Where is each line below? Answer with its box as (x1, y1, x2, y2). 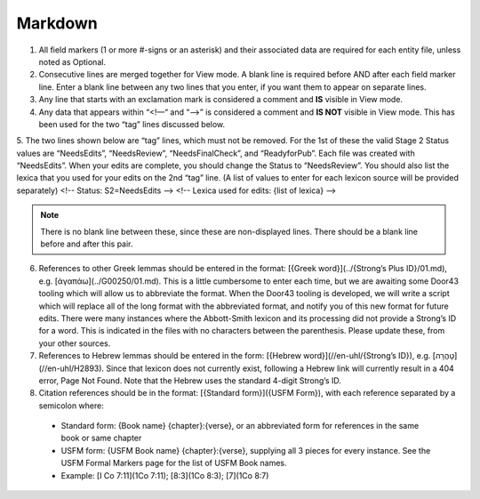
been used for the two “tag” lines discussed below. (38, 118, 226, 129)
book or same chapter (60, 432, 142, 444)
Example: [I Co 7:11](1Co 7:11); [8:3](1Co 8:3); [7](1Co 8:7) (60, 470, 269, 480)
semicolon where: (38, 400, 104, 411)
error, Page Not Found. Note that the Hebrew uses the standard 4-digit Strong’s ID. (38, 374, 342, 386)
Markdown (16, 13, 98, 33)
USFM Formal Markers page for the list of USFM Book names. (60, 458, 288, 469)
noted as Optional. (38, 56, 107, 67)
